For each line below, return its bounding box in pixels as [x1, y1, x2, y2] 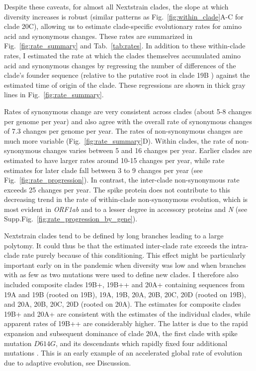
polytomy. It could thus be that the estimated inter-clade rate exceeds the [4, 240, 229, 250]
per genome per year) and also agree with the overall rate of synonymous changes [4, 116, 253, 126]
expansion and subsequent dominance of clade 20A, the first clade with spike [4, 328, 238, 338]
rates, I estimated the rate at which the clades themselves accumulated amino [4, 50, 241, 60]
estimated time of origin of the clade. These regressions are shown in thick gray [4, 79, 246, 90]
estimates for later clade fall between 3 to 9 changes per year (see [4, 165, 203, 175]
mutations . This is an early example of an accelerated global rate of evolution [4, 348, 243, 358]
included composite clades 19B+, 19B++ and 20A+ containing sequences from [4, 279, 245, 290]
